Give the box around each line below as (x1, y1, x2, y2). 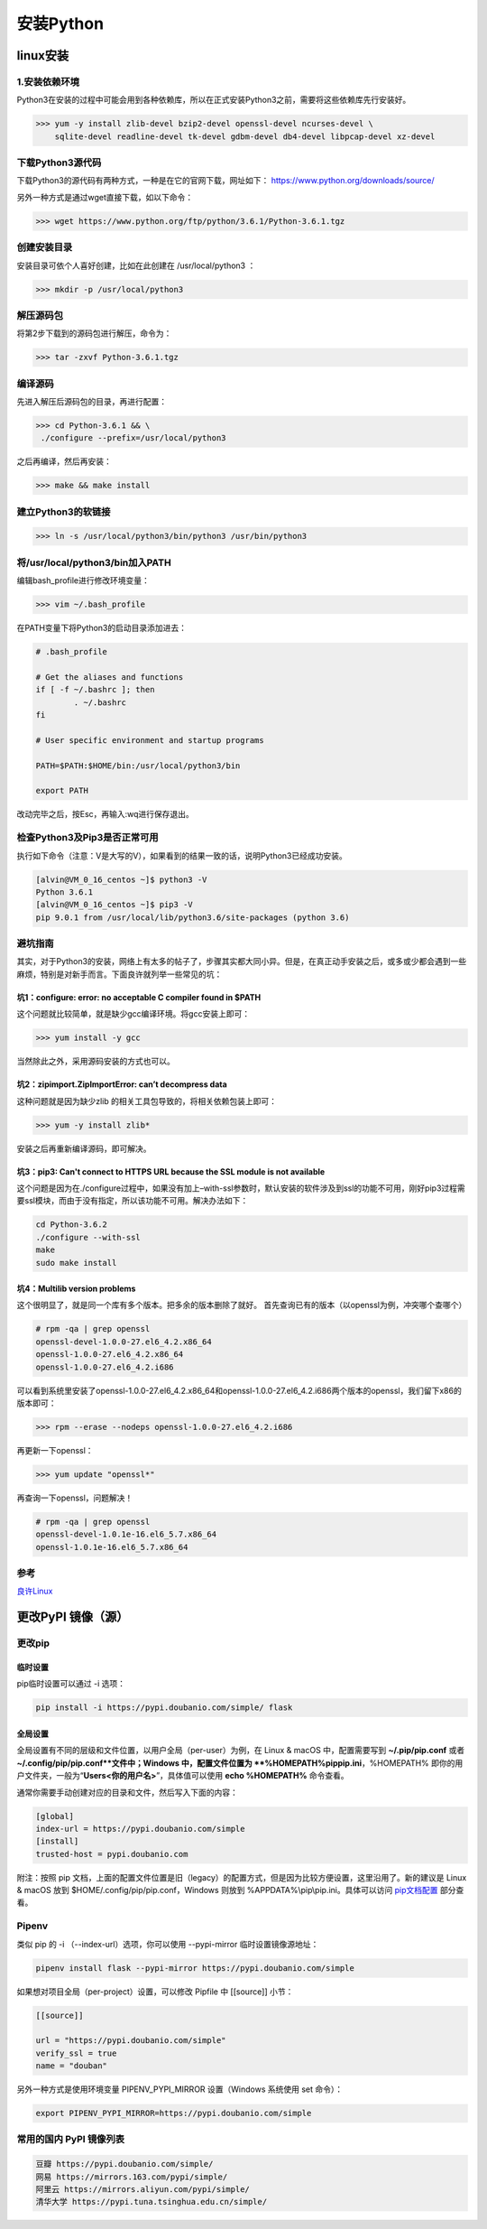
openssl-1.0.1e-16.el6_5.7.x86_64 (35, 1542, 188, 1552)
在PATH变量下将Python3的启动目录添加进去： (16, 623, 188, 634)
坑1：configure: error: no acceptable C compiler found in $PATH (16, 991, 262, 1002)
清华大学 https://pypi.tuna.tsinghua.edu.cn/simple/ (35, 2196, 268, 2207)
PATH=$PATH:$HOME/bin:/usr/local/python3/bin (35, 760, 241, 771)
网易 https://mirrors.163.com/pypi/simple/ (35, 2171, 228, 2182)
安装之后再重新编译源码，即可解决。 (16, 1143, 152, 1154)
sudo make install (35, 1258, 117, 1268)
